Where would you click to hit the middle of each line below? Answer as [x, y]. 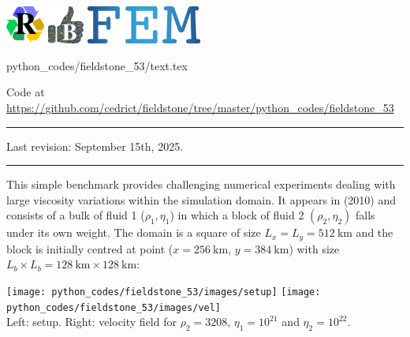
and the [375, 232]
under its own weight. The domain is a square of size [134, 232]
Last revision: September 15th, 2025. [95, 146]
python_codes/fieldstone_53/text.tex [97, 65]
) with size [314, 248]
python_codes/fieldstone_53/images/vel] [114, 307]
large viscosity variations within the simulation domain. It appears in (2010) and [201, 199]
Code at [26, 92]
